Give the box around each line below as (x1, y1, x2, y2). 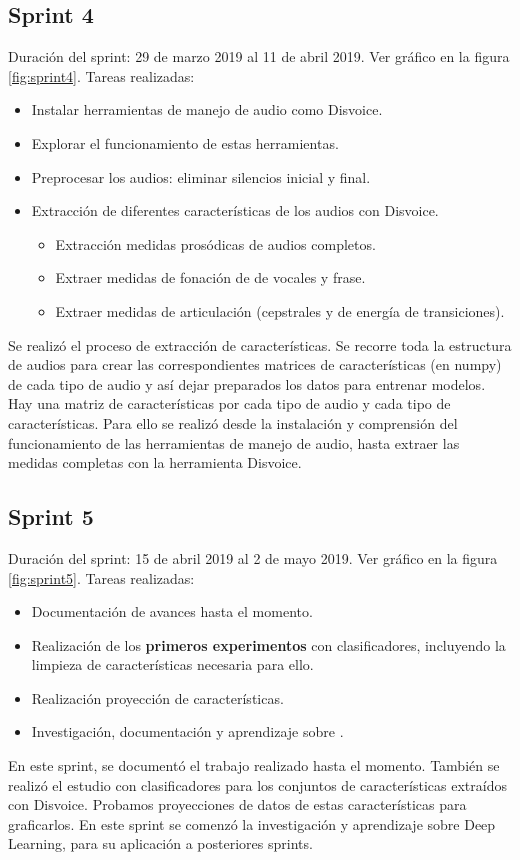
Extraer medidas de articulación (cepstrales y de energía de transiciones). (55, 300, 505, 321)
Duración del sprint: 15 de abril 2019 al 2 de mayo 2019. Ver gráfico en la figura (8, 547, 498, 568)
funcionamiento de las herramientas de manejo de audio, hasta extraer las (8, 432, 460, 453)
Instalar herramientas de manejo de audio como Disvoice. (31, 99, 383, 120)
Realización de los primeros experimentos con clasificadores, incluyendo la (31, 634, 506, 655)
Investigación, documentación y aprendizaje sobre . (31, 721, 344, 742)
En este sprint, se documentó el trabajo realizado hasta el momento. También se (8, 755, 500, 776)
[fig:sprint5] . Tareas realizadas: (8, 567, 195, 588)
